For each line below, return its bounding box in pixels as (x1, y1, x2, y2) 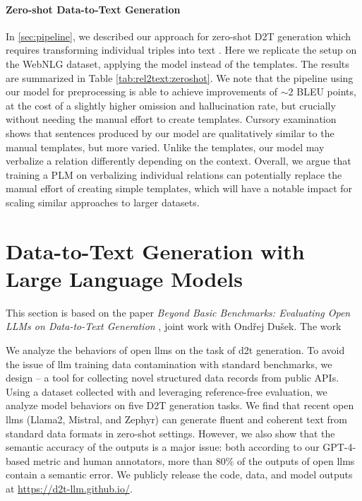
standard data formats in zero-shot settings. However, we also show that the (6, 425, 335, 440)
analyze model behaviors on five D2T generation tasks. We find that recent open (6, 398, 354, 413)
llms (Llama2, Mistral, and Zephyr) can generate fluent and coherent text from (6, 411, 347, 426)
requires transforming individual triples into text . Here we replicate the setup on (6, 42, 357, 57)
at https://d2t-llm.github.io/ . (6, 481, 133, 495)
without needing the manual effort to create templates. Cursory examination (6, 112, 337, 126)
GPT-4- (322, 440, 356, 454)
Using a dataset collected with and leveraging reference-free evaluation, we (6, 384, 327, 399)
